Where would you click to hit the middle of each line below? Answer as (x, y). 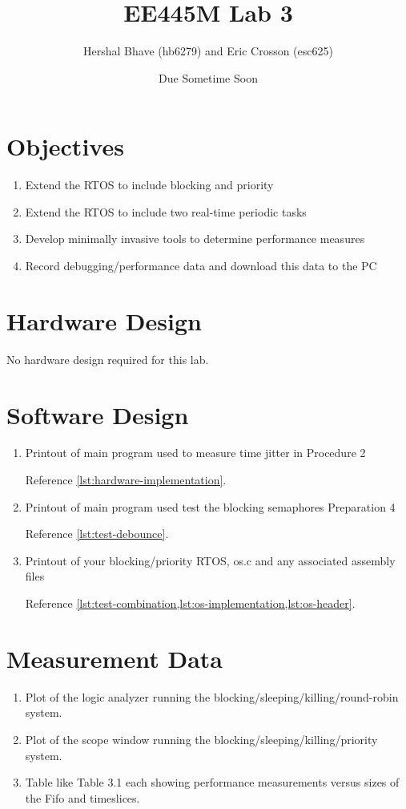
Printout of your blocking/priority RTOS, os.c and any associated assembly (210, 560)
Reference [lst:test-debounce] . (97, 534)
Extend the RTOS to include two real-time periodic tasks (166, 211)
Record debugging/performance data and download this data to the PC (201, 266)
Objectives (65, 146)
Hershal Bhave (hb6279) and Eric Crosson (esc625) (208, 51)
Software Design (98, 414)
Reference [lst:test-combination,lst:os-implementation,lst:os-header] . (190, 603)
